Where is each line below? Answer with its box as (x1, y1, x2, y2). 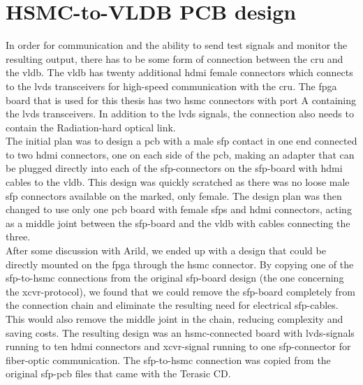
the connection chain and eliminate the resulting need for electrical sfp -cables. (6, 298, 339, 312)
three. (6, 229, 31, 244)
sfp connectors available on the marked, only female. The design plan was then (6, 188, 342, 203)
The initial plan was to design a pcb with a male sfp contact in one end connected (6, 133, 357, 148)
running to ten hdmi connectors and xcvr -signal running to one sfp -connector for (6, 339, 351, 354)
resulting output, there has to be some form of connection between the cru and (6, 51, 343, 66)
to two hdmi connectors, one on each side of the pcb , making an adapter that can (6, 147, 355, 161)
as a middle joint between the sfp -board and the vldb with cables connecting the (6, 215, 350, 230)
